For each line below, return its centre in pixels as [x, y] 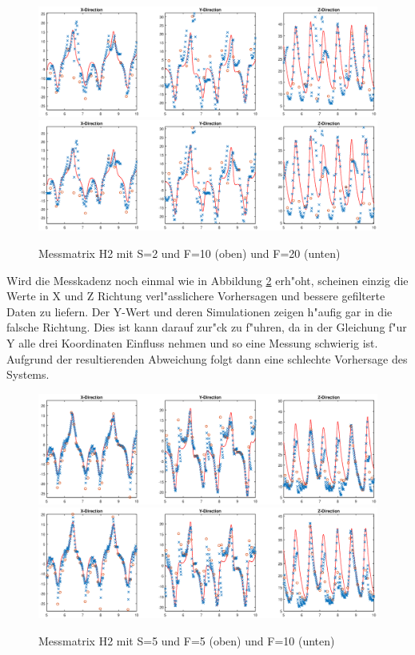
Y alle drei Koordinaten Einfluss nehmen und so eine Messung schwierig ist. [192, 342]
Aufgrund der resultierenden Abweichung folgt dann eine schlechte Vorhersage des [207, 358]
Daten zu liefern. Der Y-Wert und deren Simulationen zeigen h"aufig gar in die [200, 311]
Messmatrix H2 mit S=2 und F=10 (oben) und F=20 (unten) [190, 253]
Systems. [28, 374]
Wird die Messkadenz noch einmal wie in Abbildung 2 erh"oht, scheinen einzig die [207, 280]
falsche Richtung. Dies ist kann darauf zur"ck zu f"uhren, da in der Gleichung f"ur [207, 327]
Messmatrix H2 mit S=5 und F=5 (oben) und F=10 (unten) [187, 640]
